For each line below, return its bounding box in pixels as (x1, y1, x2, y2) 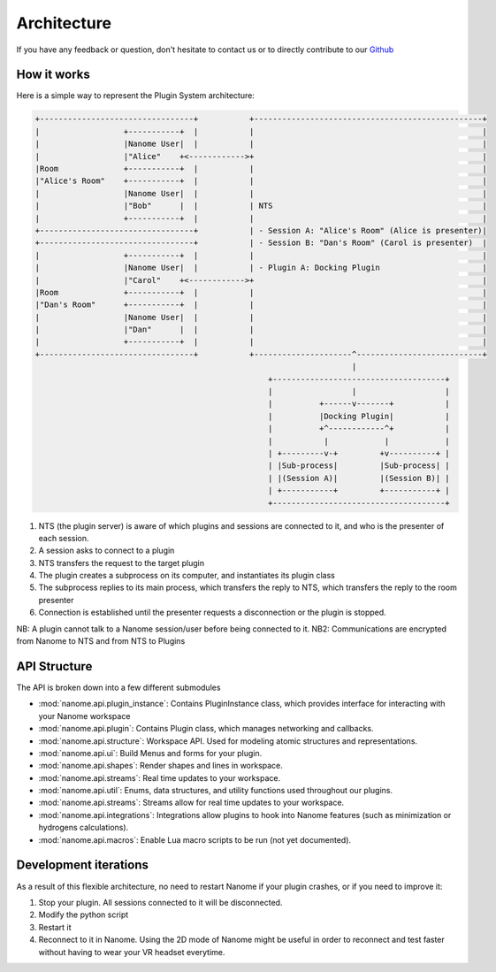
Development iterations (16, 858, 149, 873)
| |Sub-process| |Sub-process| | (268, 461, 450, 471)
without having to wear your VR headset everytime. (38, 946, 225, 957)
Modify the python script (38, 909, 129, 920)
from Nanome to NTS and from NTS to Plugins (16, 636, 186, 647)
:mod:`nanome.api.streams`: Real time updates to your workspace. (38, 772, 281, 783)
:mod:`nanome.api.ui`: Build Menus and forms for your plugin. (38, 747, 263, 758)
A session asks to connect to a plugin (38, 545, 175, 556)
